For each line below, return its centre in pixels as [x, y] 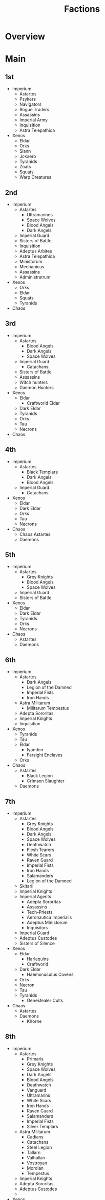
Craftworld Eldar [43, 403]
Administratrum [35, 277]
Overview [25, 36]
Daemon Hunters [36, 387]
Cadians [35, 1137]
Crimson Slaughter [45, 781]
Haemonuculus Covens [50, 974]
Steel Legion [39, 1147]
